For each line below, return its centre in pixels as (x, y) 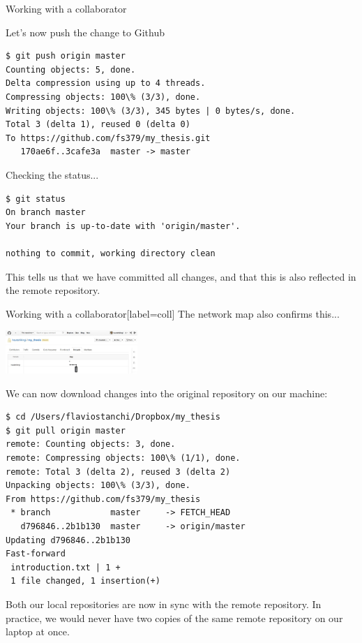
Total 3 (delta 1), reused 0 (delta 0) (98, 125)
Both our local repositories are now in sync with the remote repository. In (164, 604)
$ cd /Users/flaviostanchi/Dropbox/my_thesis (113, 417)
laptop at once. (38, 631)
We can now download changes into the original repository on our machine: (167, 393)
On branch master (46, 213)
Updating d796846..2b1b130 (68, 540)
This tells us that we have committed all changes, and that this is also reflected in (181, 276)
